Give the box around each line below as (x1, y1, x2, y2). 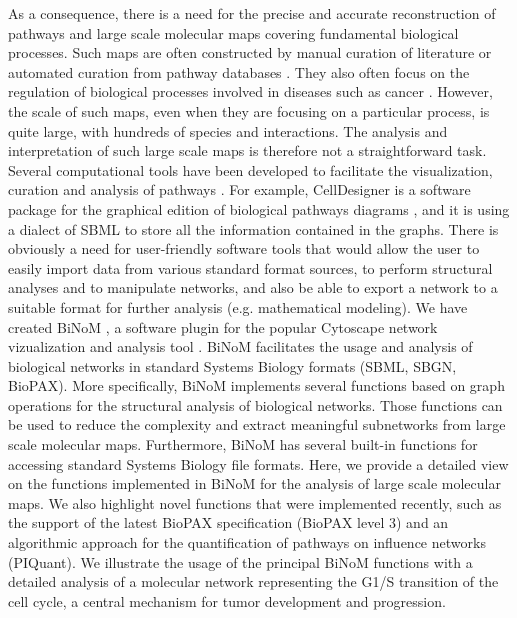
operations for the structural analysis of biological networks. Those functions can (8, 394, 503, 415)
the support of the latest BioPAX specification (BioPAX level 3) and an (8, 512, 449, 533)
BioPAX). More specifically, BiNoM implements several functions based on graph (8, 375, 505, 396)
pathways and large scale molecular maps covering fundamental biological (8, 22, 459, 43)
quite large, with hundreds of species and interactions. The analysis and (8, 120, 448, 141)
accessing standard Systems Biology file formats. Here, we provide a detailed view (8, 453, 509, 474)
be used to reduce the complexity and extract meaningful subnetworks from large (8, 414, 506, 435)
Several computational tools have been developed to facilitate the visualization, (8, 159, 493, 180)
